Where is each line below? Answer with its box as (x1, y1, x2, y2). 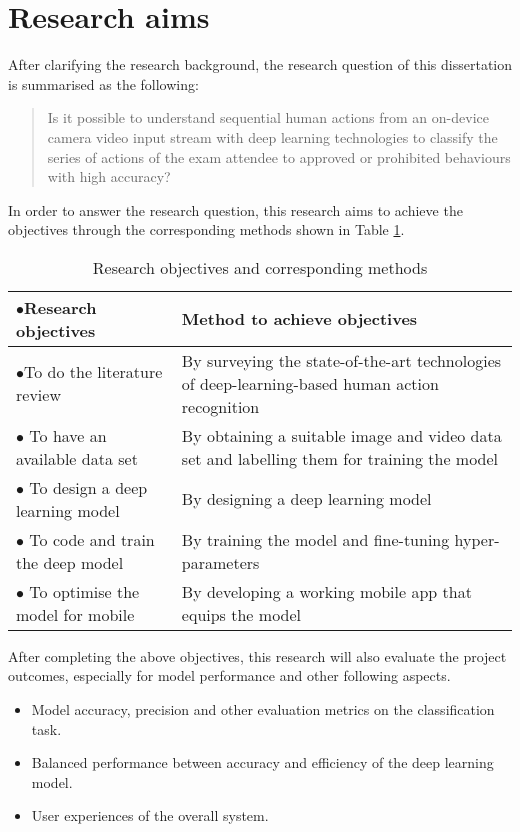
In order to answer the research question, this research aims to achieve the (8, 199, 463, 220)
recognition (181, 394, 260, 418)
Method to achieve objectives (181, 307, 418, 331)
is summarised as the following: (8, 73, 199, 94)
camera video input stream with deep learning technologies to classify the (47, 126, 498, 147)
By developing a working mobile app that (181, 579, 472, 603)
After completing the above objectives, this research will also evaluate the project (8, 645, 507, 666)
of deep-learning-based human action (181, 371, 439, 395)
